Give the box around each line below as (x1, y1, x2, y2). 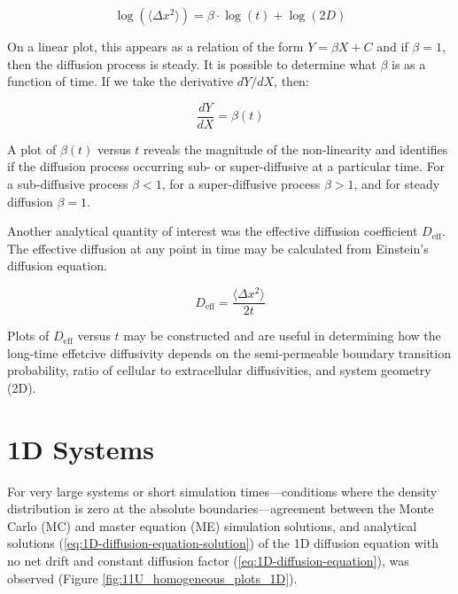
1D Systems (7, 430, 154, 466)
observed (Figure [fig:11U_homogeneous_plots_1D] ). (7, 568, 298, 587)
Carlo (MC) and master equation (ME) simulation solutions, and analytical (7, 516, 417, 535)
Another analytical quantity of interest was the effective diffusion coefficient (7, 222, 418, 240)
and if (376, 37, 408, 55)
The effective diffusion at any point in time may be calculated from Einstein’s (7, 238, 429, 257)
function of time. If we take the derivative (7, 72, 234, 90)
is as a (392, 54, 426, 73)
